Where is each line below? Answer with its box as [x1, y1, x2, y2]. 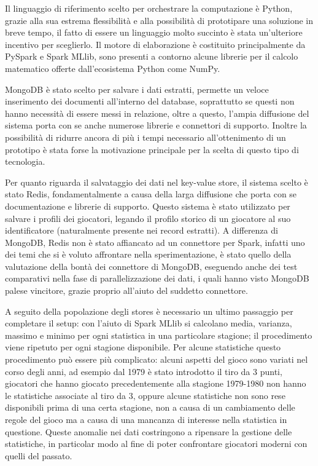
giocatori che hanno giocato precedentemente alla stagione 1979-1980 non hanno [5, 377, 306, 390]
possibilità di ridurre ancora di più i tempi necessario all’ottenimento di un [5, 130, 286, 143]
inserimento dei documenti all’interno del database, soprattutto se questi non [5, 95, 295, 108]
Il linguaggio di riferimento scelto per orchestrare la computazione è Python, [5, 2, 293, 14]
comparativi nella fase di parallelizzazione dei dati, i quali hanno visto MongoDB [5, 272, 309, 285]
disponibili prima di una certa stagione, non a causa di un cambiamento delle [5, 401, 295, 414]
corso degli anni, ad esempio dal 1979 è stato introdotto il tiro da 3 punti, [5, 365, 282, 377]
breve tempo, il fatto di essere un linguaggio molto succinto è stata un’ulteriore [5, 26, 303, 39]
